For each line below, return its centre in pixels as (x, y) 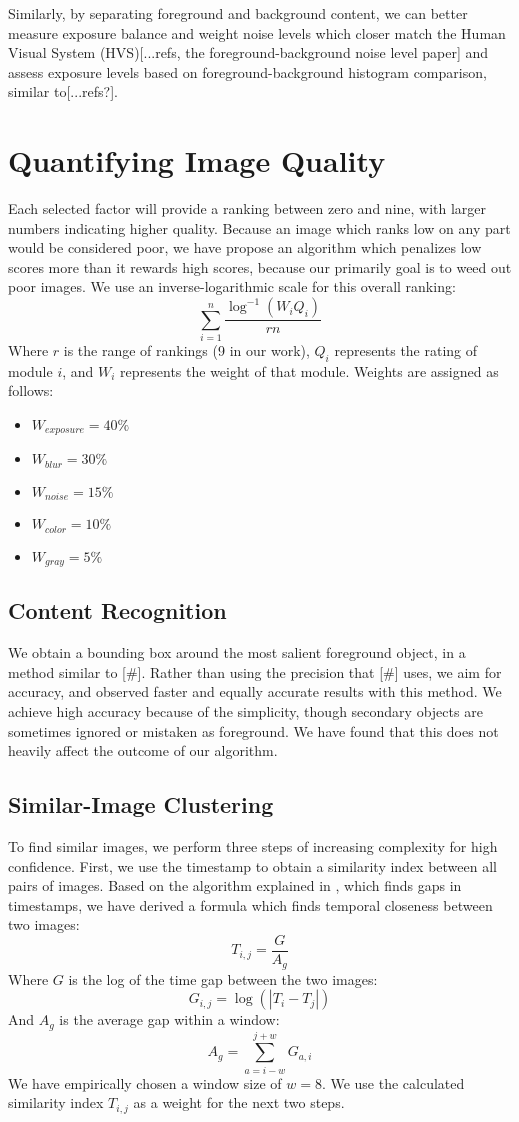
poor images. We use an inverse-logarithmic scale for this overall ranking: (232, 286)
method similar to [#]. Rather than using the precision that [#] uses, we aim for (255, 671)
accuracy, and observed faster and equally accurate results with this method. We (255, 691)
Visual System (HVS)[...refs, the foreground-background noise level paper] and (248, 52)
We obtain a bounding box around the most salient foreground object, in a (237, 652)
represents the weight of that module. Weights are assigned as (309, 370)
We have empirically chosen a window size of (145, 1082)
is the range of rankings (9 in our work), (186, 349)
